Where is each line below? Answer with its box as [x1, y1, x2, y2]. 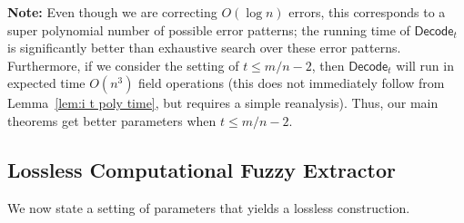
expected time [7, 73, 86, 92]
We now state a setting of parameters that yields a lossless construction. [7, 198, 410, 217]
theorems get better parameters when [7, 111, 217, 130]
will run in [396, 55, 454, 74]
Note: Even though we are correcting [7, 3, 217, 21]
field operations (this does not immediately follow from [138, 73, 445, 92]
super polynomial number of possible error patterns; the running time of [7, 20, 410, 39]
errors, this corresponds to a [288, 3, 446, 21]
